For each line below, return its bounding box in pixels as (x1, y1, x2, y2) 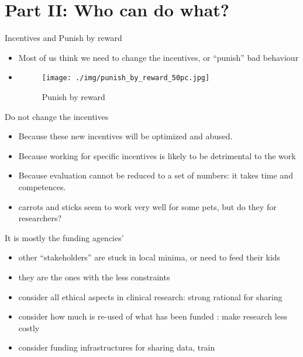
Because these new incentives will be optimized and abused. (18, 130, 233, 142)
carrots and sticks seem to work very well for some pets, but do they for (18, 200, 277, 212)
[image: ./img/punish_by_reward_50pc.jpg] (42, 74, 210, 83)
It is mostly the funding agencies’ (5, 231, 124, 243)
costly (18, 321, 40, 334)
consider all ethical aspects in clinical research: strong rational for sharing (18, 290, 283, 303)
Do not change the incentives (5, 110, 109, 122)
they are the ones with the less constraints (18, 270, 170, 283)
